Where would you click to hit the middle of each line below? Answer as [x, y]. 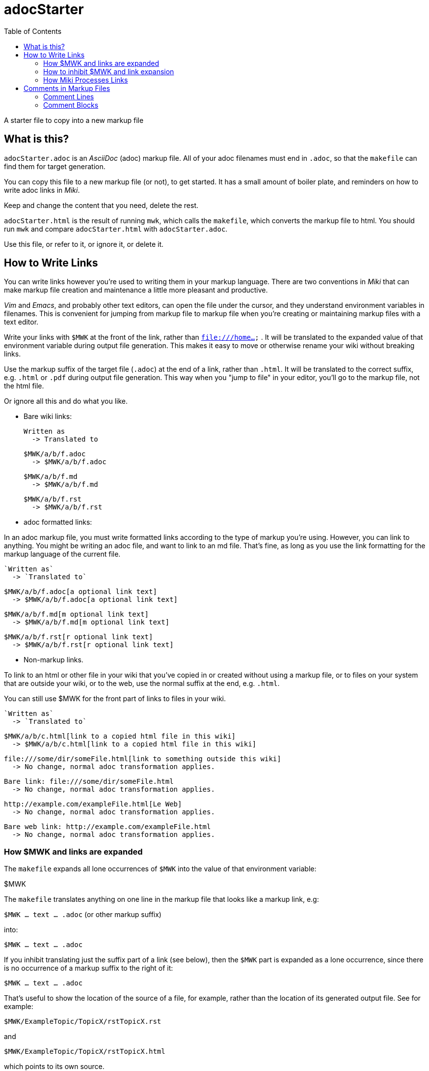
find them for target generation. [55, 166]
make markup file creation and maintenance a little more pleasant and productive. [136, 290]
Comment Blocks [71, 105]
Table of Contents [33, 31]
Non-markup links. [54, 660]
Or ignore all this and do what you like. [66, 401]
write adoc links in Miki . [42, 190]
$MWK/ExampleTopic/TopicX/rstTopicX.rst [83, 1022]
